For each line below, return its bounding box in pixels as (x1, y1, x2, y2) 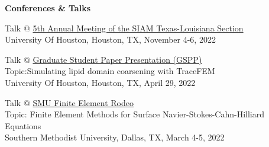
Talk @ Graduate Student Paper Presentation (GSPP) (5, 53, 202, 65)
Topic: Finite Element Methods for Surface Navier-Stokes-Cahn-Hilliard (5, 108, 265, 120)
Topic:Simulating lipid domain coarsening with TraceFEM (5, 65, 215, 77)
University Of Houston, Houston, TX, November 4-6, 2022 (5, 33, 216, 46)
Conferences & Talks (5, 2, 91, 14)
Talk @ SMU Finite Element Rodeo (5, 96, 134, 108)
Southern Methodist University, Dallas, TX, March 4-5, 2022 (5, 131, 225, 143)
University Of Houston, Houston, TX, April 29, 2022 (5, 76, 196, 88)
